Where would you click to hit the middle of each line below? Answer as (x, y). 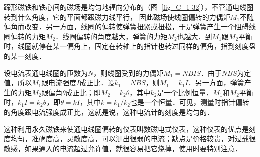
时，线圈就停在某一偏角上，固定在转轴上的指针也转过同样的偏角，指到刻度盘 (130, 46)
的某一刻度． (25, 56)
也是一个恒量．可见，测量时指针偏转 (190, 102)
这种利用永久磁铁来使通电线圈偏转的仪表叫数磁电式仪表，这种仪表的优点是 (126, 129)
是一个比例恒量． (185, 92)
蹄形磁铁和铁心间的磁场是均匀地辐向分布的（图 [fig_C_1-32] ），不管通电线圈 (129, 7)
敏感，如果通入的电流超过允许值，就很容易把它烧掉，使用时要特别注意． (123, 148)
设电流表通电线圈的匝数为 (46, 73)
